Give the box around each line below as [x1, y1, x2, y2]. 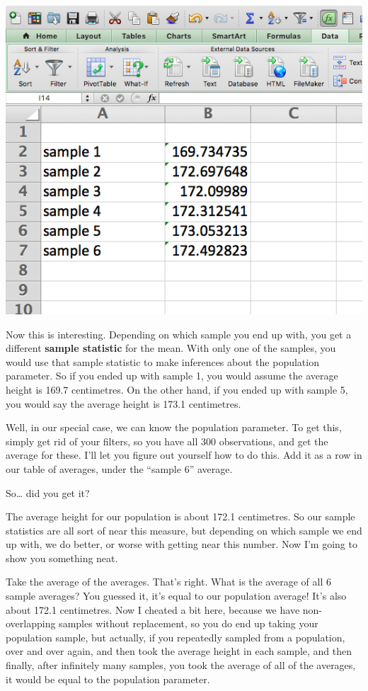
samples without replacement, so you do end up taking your [59, 616, 318, 631]
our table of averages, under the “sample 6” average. [6, 461, 233, 476]
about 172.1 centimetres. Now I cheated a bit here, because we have [6, 602, 300, 617]
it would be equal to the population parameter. [6, 671, 210, 686]
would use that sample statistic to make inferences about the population [6, 354, 319, 369]
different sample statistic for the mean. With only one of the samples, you [6, 341, 336, 355]
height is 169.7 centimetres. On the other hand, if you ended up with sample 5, [6, 382, 348, 396]
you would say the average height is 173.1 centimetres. [6, 396, 241, 411]
